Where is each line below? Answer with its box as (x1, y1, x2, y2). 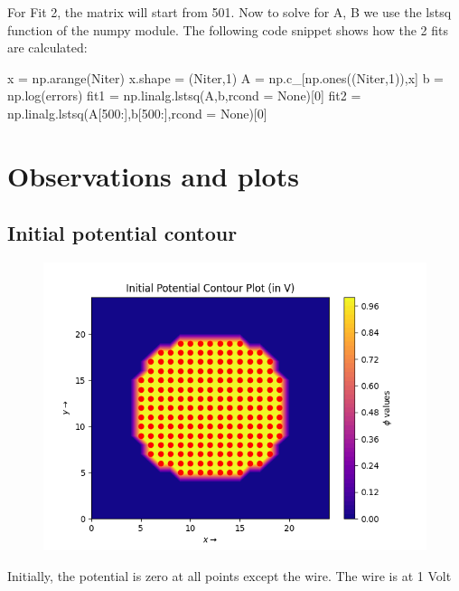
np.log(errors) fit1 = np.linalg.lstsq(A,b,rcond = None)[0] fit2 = (7, 86, 361, 105)
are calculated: (7, 38, 88, 57)
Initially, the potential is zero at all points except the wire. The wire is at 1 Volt (7, 566, 452, 585)
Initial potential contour (7, 219, 238, 247)
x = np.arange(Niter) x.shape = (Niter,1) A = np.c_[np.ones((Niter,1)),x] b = (7, 68, 444, 87)
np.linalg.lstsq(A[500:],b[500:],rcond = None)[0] (7, 103, 267, 122)
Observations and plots (7, 157, 299, 194)
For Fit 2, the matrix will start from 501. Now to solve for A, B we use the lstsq (7, 3, 452, 21)
